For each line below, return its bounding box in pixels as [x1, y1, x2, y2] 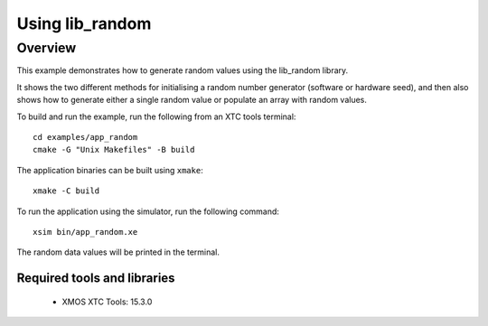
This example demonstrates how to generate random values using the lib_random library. [16, 65, 349, 76]
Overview [16, 40, 77, 56]
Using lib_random [16, 14, 152, 33]
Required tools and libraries [16, 271, 175, 286]
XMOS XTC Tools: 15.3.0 [61, 296, 153, 307]
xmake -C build [33, 186, 100, 196]
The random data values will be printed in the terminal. [16, 247, 221, 257]
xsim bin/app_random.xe [33, 227, 138, 237]
